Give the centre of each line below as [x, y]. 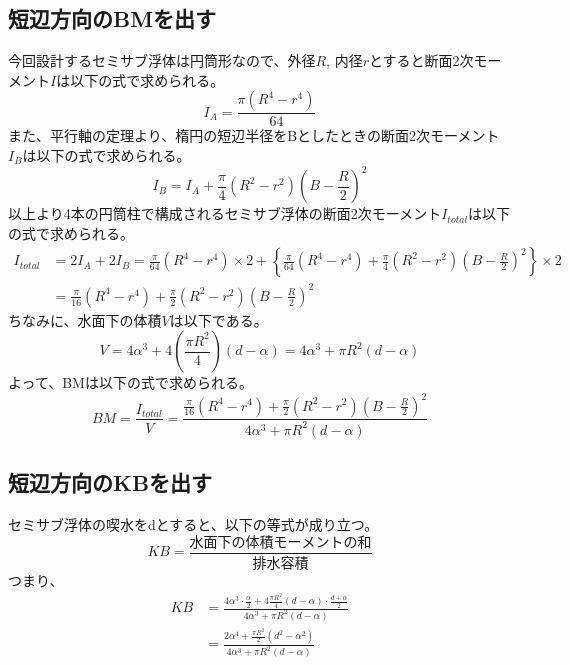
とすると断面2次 [421, 60]
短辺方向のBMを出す [112, 18]
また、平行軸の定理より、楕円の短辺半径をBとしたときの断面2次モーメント [254, 135]
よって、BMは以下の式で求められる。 [130, 382]
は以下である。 [218, 319]
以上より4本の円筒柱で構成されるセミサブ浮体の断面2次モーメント [225, 213]
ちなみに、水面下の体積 [85, 319]
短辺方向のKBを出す [110, 482]
